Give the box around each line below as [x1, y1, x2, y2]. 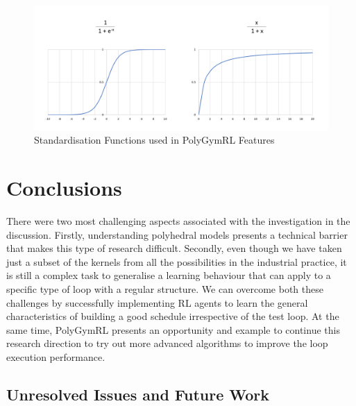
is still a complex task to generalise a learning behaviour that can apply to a [6, 268, 331, 282]
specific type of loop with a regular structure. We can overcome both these [6, 281, 323, 296]
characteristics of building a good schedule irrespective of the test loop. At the [6, 309, 339, 323]
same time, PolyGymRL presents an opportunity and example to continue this [6, 322, 340, 337]
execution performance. [6, 349, 105, 364]
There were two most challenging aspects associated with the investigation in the [6, 214, 350, 228]
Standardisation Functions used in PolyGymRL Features [34, 133, 275, 147]
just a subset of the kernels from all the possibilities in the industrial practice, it [6, 254, 347, 269]
